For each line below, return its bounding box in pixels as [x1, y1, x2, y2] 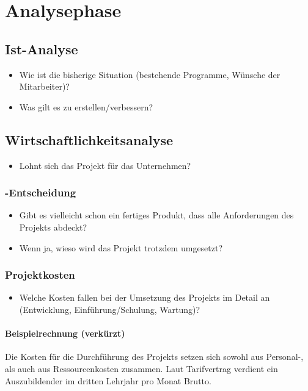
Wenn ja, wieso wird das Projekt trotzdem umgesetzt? [19, 241, 223, 254]
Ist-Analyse [5, 39, 78, 58]
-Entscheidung [5, 185, 76, 200]
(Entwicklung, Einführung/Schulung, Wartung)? [19, 303, 200, 315]
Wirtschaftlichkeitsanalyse [5, 130, 174, 149]
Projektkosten [5, 267, 75, 282]
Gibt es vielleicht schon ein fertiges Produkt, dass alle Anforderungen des [19, 209, 294, 221]
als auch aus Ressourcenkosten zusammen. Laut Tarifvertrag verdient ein [5, 362, 278, 375]
